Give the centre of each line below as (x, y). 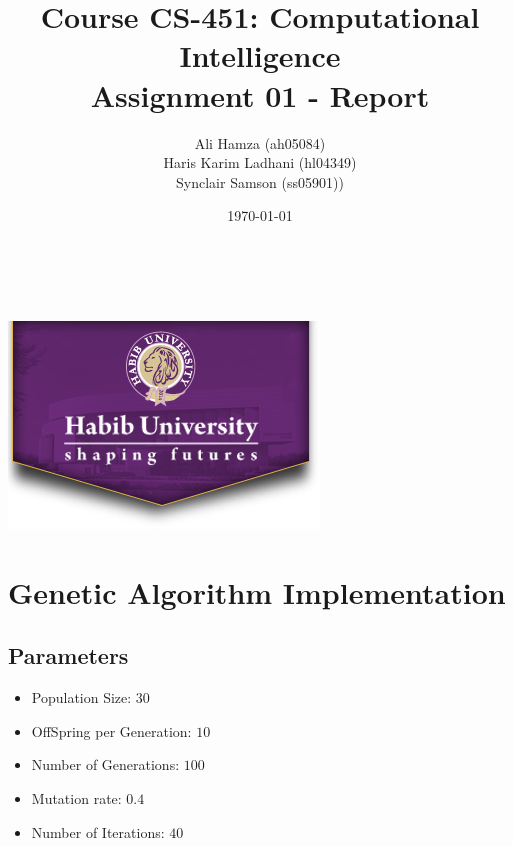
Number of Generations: (105, 764)
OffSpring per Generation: (111, 730)
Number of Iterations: (98, 831)
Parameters (68, 655)
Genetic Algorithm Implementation (257, 591)
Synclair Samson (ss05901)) (260, 181)
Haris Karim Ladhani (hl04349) (260, 162)
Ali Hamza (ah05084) (260, 142)
